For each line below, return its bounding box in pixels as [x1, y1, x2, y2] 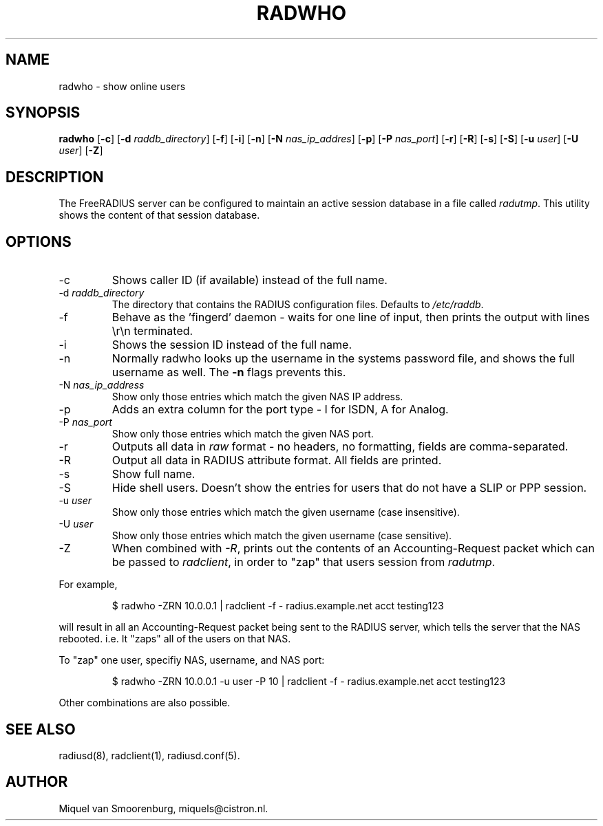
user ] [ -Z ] [59, 144, 103, 157]
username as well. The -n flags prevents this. [112, 365, 346, 380]
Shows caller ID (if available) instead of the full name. [112, 273, 388, 287]
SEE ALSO [6, 720, 76, 738]
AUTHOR [6, 773, 68, 791]
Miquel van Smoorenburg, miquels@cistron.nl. [59, 802, 268, 814]
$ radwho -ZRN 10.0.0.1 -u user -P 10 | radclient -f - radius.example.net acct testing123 [112, 675, 506, 688]
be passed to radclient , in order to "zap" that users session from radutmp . [112, 555, 496, 569]
